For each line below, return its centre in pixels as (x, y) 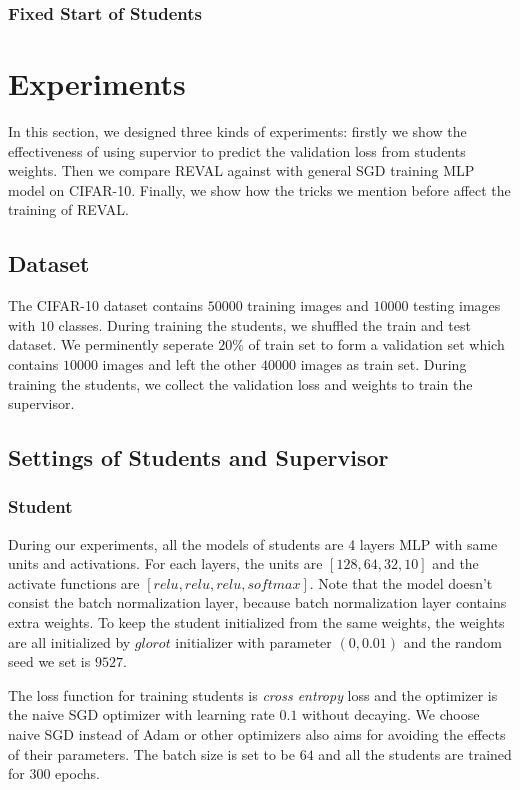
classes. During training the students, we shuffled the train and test (264, 324)
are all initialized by (69, 641)
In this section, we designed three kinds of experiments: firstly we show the (237, 130)
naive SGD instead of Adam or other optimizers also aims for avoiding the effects (257, 734)
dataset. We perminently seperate (111, 344)
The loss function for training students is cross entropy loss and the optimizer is (253, 694)
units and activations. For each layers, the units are (165, 563)
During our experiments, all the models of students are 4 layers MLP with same (253, 543)
